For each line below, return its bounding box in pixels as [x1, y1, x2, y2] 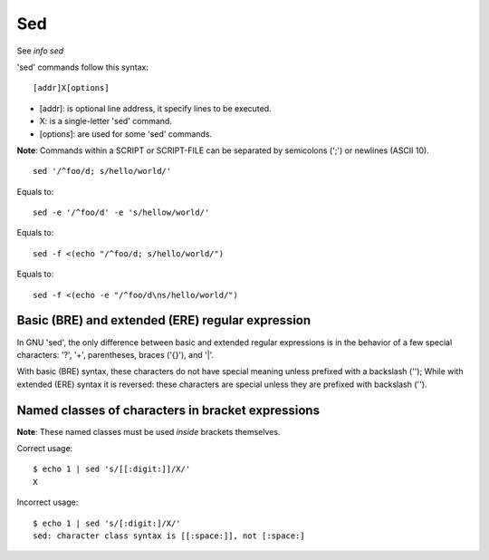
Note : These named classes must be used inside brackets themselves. [16, 426, 281, 437]
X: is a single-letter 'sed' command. [39, 116, 172, 127]
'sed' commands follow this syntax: [16, 62, 149, 72]
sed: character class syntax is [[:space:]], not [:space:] [33, 530, 305, 541]
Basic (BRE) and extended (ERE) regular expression [16, 313, 312, 328]
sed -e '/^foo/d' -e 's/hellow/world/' [33, 208, 210, 217]
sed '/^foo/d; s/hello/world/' [33, 166, 172, 177]
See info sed [16, 45, 64, 56]
